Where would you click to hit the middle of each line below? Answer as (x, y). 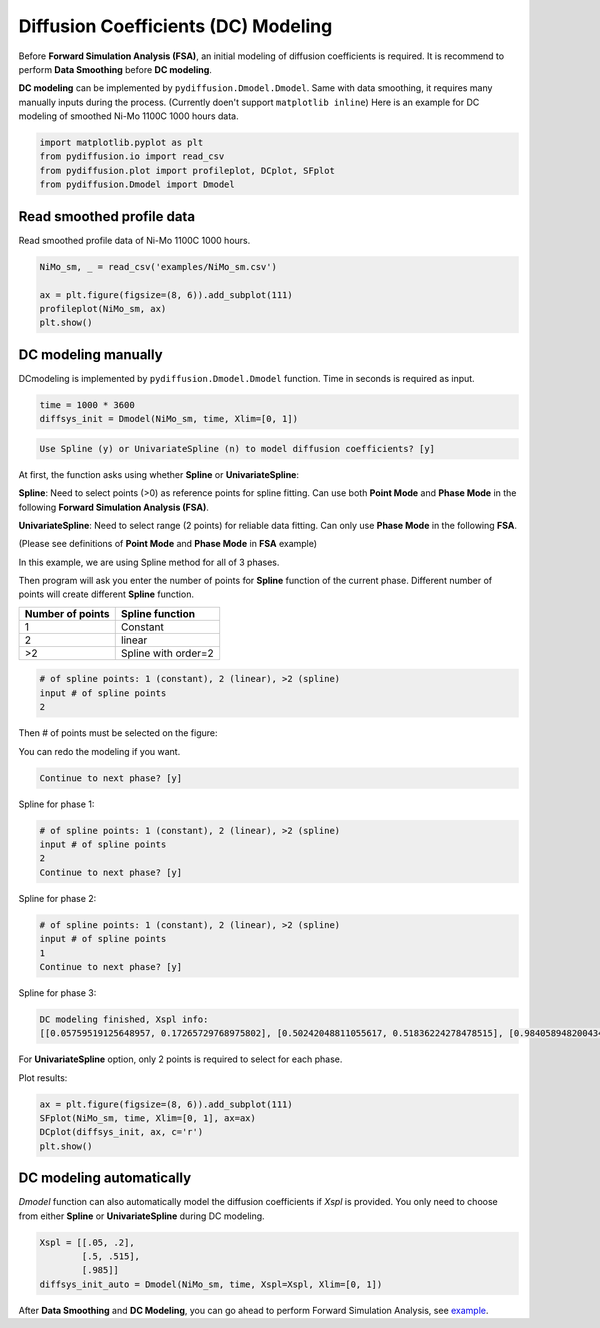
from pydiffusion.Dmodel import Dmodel (137, 184)
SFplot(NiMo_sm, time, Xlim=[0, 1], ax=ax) (148, 1118)
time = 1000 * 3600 (87, 404)
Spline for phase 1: (56, 804)
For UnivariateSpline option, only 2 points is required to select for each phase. (180, 1059)
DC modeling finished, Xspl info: (124, 1019)
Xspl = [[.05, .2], (87, 1242)
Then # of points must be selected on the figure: (118, 733)
